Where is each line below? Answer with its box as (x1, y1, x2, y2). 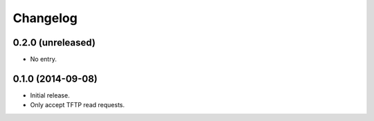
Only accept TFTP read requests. (30, 101, 125, 109)
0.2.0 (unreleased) (12, 37, 96, 48)
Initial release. (30, 91, 70, 100)
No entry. (30, 55, 57, 64)
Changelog (12, 10, 78, 26)
